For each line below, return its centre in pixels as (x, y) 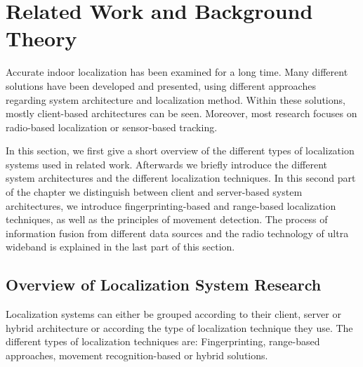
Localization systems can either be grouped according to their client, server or (173, 314)
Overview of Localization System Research (164, 285)
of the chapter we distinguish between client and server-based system (154, 192)
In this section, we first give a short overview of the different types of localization (180, 151)
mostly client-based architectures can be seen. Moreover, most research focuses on (181, 113)
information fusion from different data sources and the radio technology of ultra (177, 233)
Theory (41, 38)
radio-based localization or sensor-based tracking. (112, 127)
